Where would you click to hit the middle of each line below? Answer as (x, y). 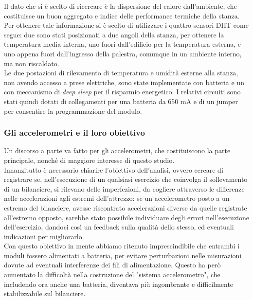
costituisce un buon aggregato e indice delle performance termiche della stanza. (122, 15)
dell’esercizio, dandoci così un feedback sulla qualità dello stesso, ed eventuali (119, 227)
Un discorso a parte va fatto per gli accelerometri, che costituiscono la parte (117, 150)
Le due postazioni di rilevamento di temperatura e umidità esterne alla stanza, (121, 73)
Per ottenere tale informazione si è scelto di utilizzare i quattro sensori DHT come (126, 25)
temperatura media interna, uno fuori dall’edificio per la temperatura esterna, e (122, 44)
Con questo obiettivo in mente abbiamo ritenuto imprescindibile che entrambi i (122, 246)
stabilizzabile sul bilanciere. (45, 293)
